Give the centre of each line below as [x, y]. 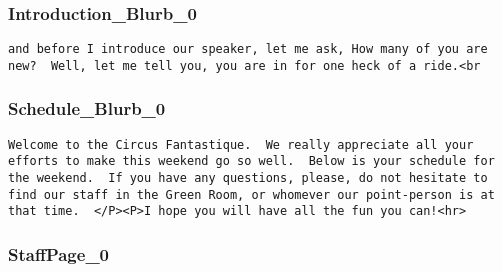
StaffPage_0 [59, 253]
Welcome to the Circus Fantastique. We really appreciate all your [241, 144]
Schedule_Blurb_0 [87, 108]
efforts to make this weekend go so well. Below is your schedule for [251, 161]
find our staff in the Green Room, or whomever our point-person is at [251, 194]
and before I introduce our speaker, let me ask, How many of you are [248, 49]
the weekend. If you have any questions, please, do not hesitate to [248, 178]
